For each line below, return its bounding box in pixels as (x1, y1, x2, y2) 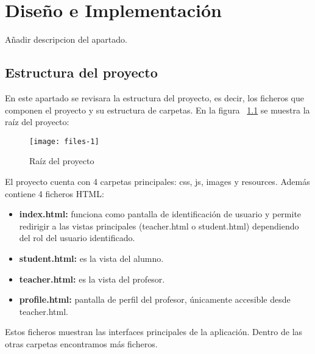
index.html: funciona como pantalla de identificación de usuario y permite (19, 208, 302, 220)
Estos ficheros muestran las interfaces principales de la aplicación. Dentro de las (5, 325, 303, 338)
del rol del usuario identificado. (19, 231, 135, 244)
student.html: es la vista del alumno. (19, 251, 164, 264)
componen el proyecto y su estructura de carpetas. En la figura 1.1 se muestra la (5, 103, 310, 116)
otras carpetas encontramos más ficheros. (5, 337, 158, 350)
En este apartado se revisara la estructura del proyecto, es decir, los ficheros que (5, 91, 304, 104)
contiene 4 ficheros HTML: (5, 187, 104, 200)
